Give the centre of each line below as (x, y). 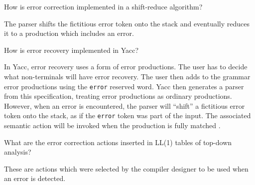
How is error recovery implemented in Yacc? (71, 50)
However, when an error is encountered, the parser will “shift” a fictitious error (125, 105)
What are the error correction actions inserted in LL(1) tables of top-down (118, 142)
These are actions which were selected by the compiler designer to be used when (126, 168)
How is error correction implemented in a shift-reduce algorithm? (103, 6)
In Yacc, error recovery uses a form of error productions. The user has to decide (126, 67)
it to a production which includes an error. (69, 33)
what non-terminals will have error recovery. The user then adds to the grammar (127, 76)
